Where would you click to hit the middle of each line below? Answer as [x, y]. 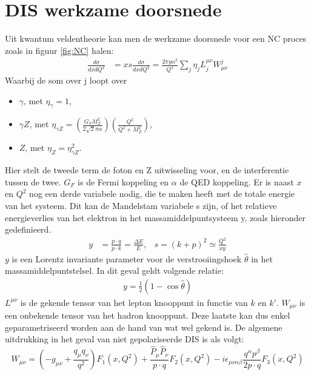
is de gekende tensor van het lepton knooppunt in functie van [134, 302]
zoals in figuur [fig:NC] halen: [59, 50]
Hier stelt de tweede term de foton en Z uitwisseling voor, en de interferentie [147, 170]
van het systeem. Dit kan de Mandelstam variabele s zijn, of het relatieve [141, 206]
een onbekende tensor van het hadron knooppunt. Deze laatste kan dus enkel [148, 315]
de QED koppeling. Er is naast [237, 181]
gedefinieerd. [28, 229]
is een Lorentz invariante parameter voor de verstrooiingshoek [127, 258]
